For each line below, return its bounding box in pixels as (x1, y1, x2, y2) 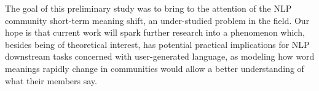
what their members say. (5, 74, 97, 87)
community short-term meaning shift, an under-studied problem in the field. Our (5, 14, 310, 26)
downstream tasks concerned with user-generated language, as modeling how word (5, 50, 315, 63)
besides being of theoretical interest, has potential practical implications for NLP (5, 38, 310, 50)
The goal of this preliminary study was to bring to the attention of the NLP (5, 2, 292, 14)
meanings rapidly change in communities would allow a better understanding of (5, 61, 304, 74)
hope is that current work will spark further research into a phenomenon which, (5, 26, 305, 39)
